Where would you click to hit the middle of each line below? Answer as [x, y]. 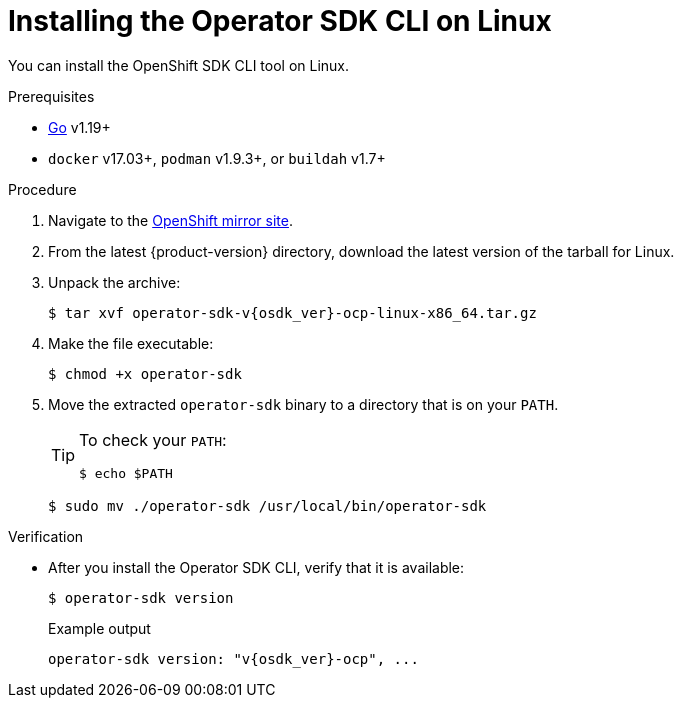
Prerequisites [51, 96]
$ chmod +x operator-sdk [145, 373]
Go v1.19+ [79, 127]
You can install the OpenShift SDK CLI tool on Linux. [179, 65]
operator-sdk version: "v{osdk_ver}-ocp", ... [233, 658]
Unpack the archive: [114, 282]
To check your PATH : [153, 439]
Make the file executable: [131, 343]
